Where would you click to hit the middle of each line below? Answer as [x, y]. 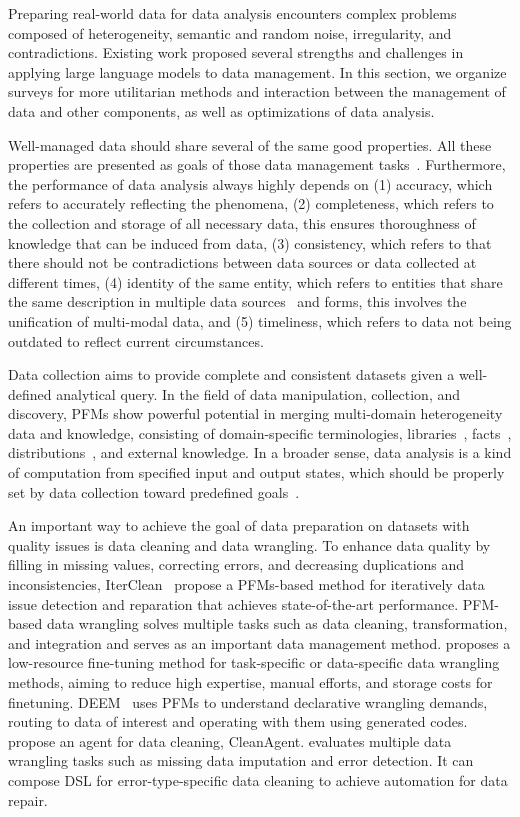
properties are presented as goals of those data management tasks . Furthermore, [257, 164]
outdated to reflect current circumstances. [136, 340]
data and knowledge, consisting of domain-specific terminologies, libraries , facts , [260, 432]
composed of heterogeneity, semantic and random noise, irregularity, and [230, 32]
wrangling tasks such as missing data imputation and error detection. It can [241, 760]
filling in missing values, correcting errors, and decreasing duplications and [236, 564]
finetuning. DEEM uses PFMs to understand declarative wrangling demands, [248, 701]
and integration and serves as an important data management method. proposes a [259, 642]
